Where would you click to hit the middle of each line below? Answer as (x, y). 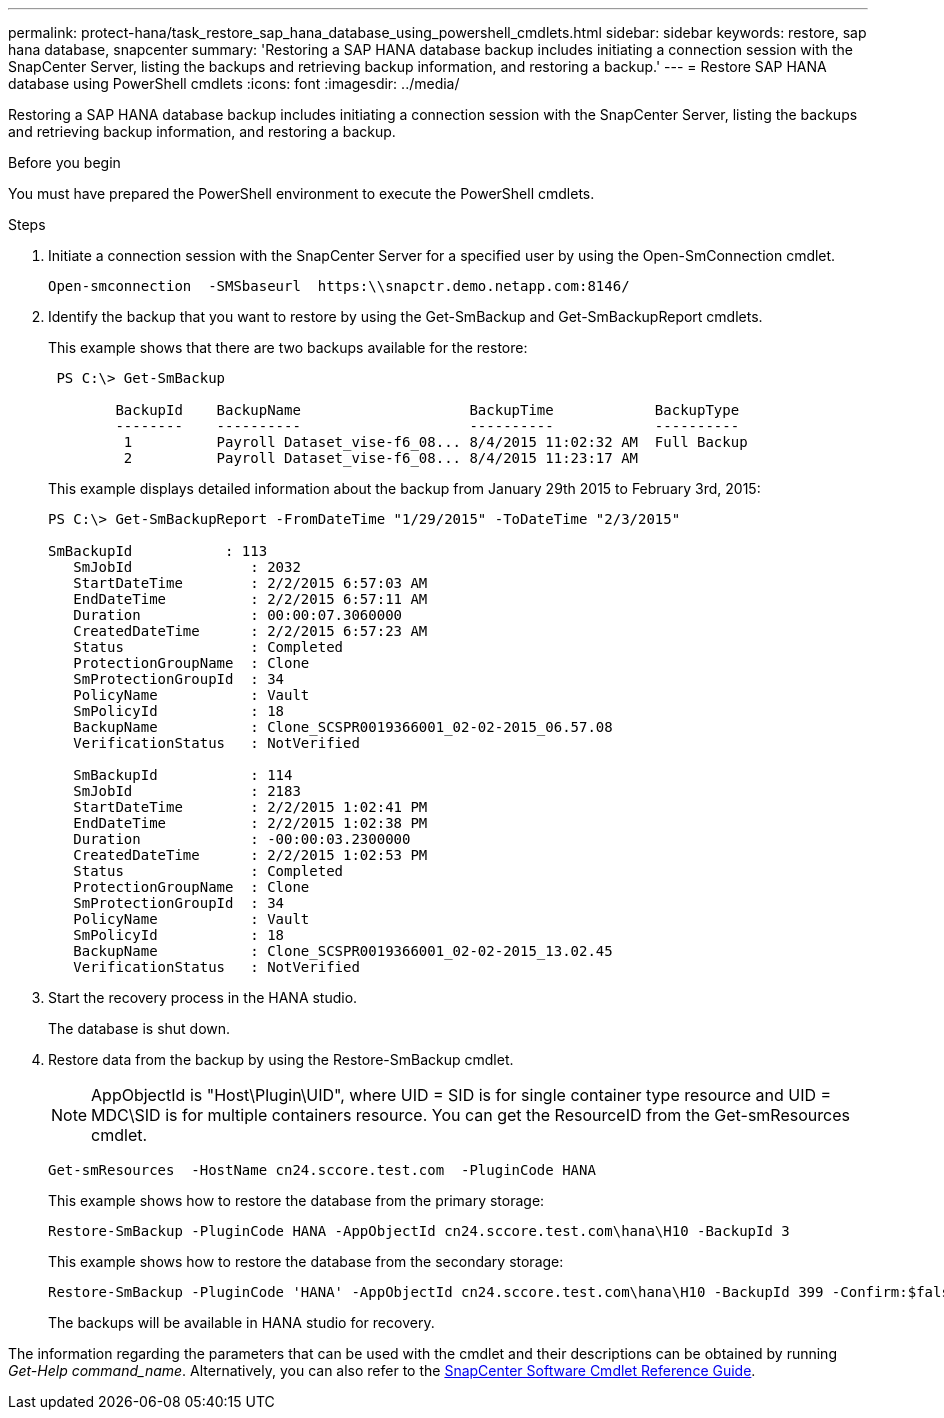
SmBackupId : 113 (158, 551)
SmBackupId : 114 (183, 775)
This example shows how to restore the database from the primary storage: (296, 1200)
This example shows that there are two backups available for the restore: (288, 347)
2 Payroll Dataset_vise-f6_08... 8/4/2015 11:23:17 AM (381, 458)
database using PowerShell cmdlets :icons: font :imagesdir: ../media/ (234, 83)
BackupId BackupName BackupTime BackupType (427, 410)
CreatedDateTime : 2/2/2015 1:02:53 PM (250, 855)
